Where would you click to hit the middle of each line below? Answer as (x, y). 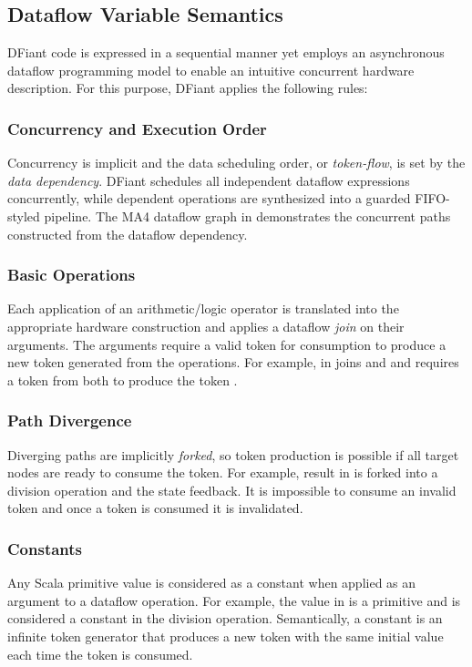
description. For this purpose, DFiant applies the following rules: (188, 88)
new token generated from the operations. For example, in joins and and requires (233, 362)
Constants (45, 548)
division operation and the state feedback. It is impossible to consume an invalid (232, 490)
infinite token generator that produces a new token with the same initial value (226, 636)
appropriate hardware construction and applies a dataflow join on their (206, 326)
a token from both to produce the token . (123, 380)
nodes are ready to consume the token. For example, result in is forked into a (223, 472)
